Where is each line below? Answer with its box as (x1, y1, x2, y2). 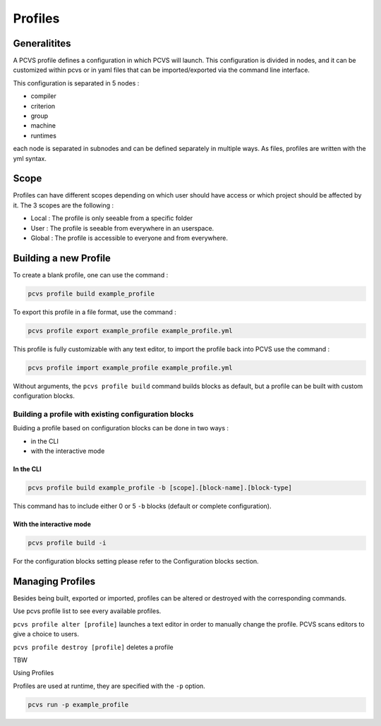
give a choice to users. (13, 630, 79, 639)
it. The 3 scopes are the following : (13, 201, 114, 210)
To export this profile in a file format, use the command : (13, 308, 176, 316)
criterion (30, 102, 56, 110)
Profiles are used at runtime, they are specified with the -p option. (13, 682, 206, 690)
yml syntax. (13, 154, 47, 162)
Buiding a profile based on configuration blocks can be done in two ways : (13, 424, 229, 432)
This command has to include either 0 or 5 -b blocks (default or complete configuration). (13, 502, 272, 511)
